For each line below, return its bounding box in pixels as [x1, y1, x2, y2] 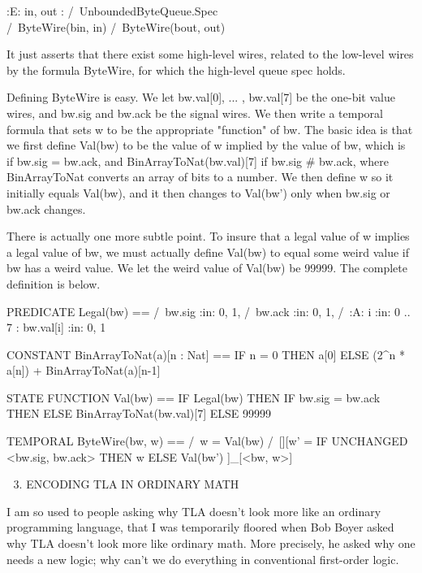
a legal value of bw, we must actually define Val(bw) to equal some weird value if [6, 243, 409, 260]
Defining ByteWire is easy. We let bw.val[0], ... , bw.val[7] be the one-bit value [6, 89, 395, 106]
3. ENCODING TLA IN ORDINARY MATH [13, 475, 239, 493]
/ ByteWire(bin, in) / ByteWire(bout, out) [6, 18, 226, 35]
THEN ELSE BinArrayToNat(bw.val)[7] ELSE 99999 [6, 405, 272, 422]
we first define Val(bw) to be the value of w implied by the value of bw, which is [6, 137, 406, 154]
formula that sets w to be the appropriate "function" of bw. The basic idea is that [6, 120, 413, 137]
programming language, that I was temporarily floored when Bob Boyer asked [6, 519, 394, 536]
